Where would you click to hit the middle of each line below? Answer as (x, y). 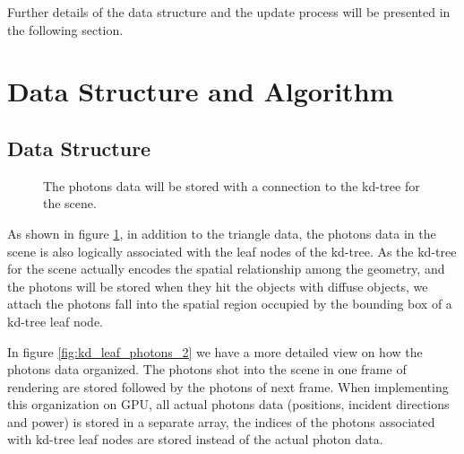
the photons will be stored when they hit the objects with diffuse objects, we (218, 286)
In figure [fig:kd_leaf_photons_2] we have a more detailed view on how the (215, 351)
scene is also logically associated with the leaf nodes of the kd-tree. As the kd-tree (232, 251)
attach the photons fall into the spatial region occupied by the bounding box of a (230, 304)
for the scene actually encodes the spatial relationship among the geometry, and (226, 269)
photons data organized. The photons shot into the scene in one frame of (207, 369)
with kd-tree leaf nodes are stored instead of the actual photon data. (195, 439)
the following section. (65, 29)
